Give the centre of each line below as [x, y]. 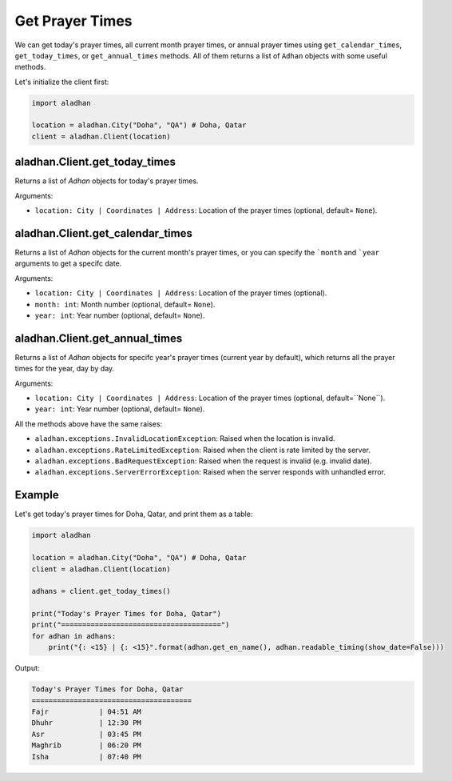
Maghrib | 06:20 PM [86, 745]
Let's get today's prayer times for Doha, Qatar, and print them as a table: [134, 514]
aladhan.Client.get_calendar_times [104, 233]
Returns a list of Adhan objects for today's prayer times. [107, 181]
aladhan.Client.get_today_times [95, 162]
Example [37, 495]
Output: [27, 668]
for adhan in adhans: [74, 636]
